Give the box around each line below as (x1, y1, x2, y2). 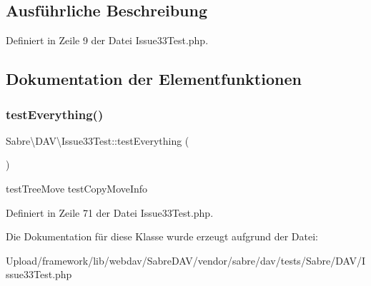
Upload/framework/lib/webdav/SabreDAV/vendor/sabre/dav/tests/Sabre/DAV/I (6, 252, 365, 267)
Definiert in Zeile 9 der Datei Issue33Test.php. (6, 33, 209, 48)
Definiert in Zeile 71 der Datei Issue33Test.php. (6, 205, 214, 220)
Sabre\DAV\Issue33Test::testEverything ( (6, 133, 189, 148)
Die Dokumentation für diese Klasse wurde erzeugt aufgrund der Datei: (6, 229, 318, 244)
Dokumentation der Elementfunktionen (6, 68, 302, 90)
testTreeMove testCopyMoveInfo (6, 180, 148, 195)
